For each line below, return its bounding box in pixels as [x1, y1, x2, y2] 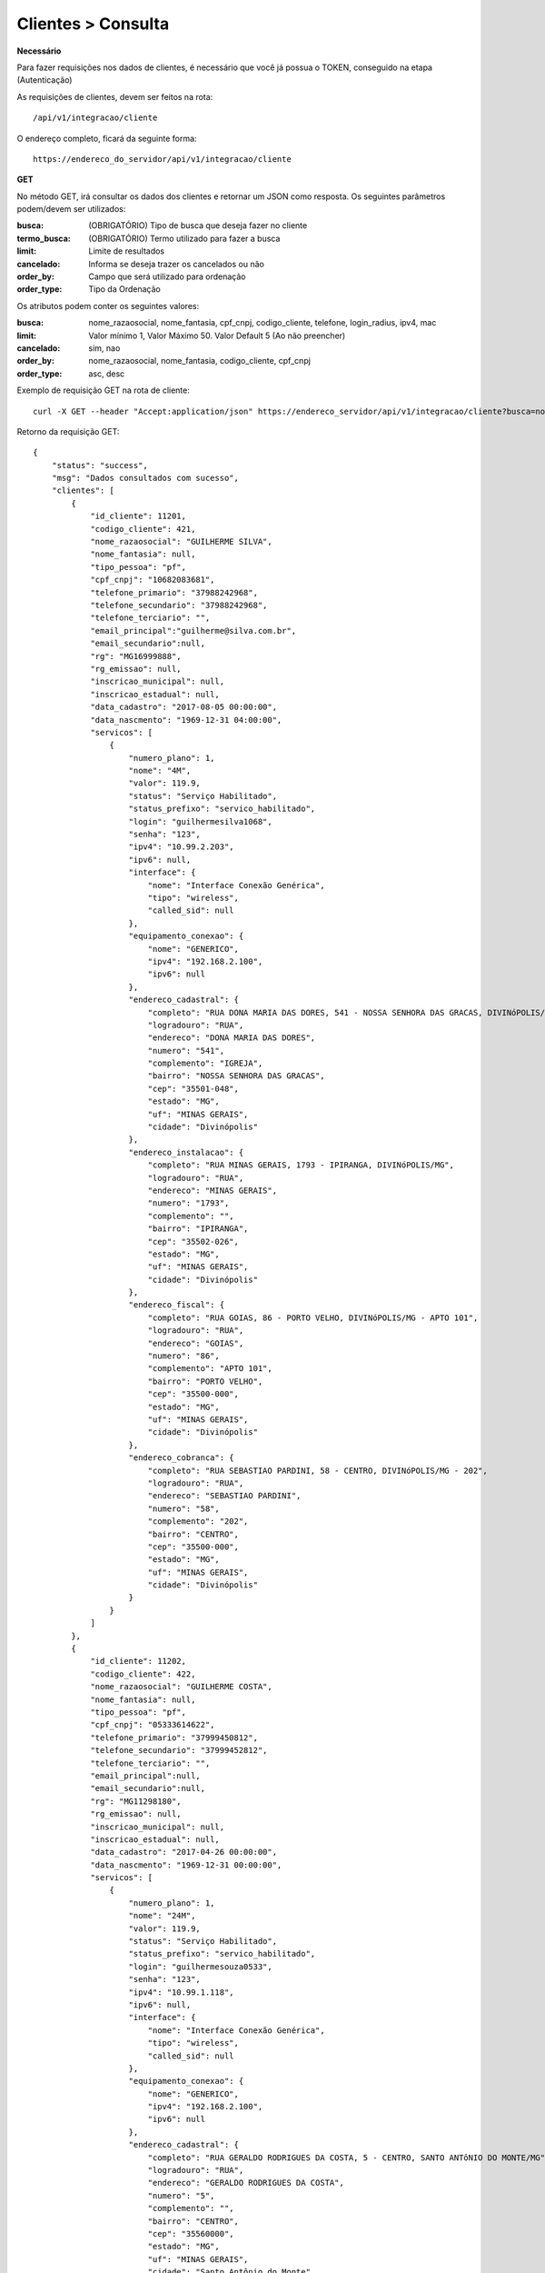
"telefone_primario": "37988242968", [90, 587, 259, 597]
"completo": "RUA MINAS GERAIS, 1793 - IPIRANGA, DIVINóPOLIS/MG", [147, 1160, 454, 1170]
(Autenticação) [16, 75, 73, 85]
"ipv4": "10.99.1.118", [128, 1987, 235, 1998]
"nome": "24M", [128, 1910, 196, 1921]
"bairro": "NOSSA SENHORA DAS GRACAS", [147, 1071, 326, 1081]
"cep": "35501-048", [147, 1083, 240, 1094]
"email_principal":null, [90, 1770, 202, 1781]
